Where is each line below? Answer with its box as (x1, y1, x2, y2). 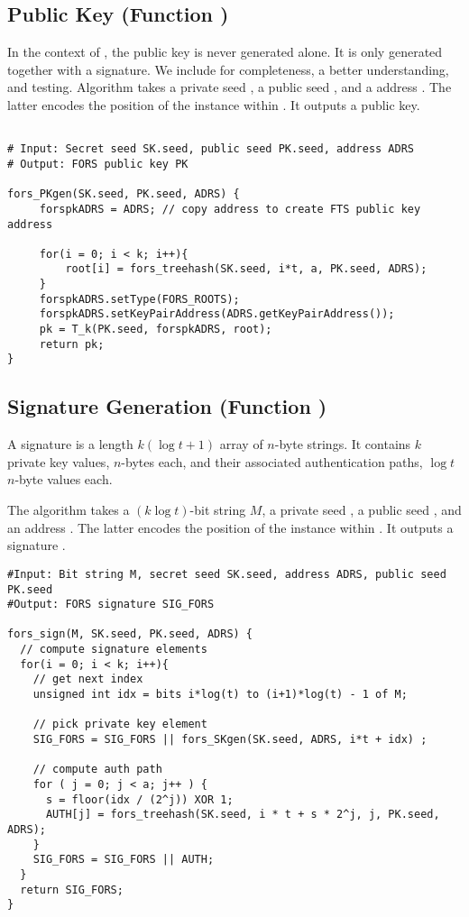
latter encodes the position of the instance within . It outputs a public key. (7, 95, 420, 114)
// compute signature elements (20, 643, 207, 656)
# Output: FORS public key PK (7, 157, 189, 170)
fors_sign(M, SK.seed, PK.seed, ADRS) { (7, 628, 253, 641)
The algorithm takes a (7, 500, 130, 519)
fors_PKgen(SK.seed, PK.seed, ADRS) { (7, 188, 240, 201)
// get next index (32, 673, 143, 686)
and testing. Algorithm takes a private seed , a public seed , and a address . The (7, 78, 452, 96)
